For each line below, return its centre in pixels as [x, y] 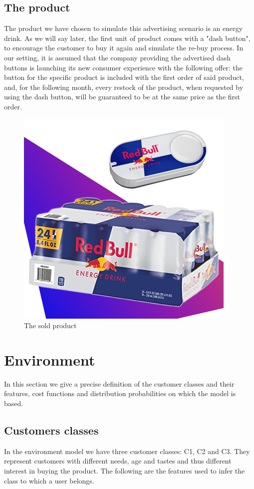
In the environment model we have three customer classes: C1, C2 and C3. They [127, 451]
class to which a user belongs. [49, 480]
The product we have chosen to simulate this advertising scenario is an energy [124, 28]
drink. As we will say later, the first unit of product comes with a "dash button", [127, 38]
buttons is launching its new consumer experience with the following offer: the [123, 67]
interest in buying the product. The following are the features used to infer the [125, 471]
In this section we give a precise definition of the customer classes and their [119, 383]
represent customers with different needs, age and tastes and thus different [118, 461]
